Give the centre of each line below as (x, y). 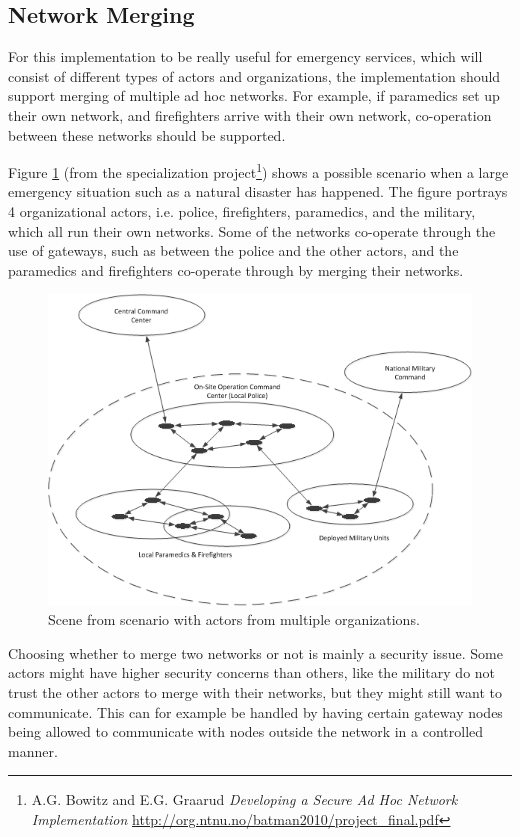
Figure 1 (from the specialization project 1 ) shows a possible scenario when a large (258, 170)
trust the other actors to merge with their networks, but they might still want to (255, 692)
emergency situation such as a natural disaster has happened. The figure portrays (258, 191)
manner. (33, 750)
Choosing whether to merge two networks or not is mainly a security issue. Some (255, 652)
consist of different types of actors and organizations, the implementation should (254, 75)
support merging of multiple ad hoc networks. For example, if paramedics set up (254, 95)
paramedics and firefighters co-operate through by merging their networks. (236, 269)
